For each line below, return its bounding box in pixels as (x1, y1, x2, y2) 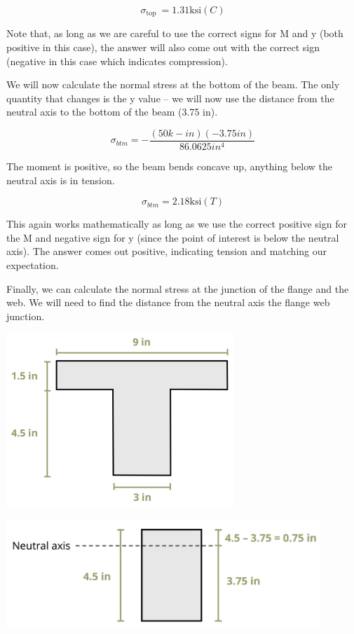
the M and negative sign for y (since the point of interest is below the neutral (6, 230, 339, 244)
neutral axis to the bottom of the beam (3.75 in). (6, 104, 218, 119)
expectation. (6, 258, 59, 273)
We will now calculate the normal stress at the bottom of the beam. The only (6, 77, 340, 92)
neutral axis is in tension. (6, 172, 115, 187)
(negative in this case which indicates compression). (6, 53, 228, 68)
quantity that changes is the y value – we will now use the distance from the (6, 90, 334, 105)
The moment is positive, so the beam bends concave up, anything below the (6, 159, 332, 174)
